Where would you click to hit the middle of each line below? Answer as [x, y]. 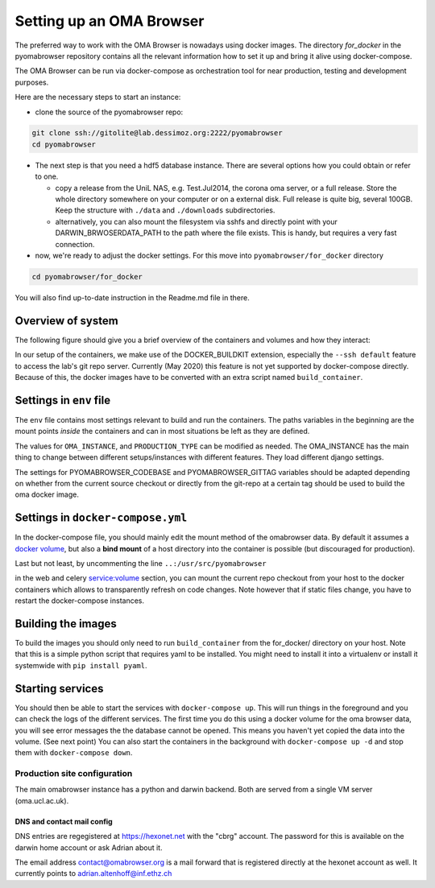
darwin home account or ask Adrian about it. [89, 847]
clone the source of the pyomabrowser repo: [109, 112]
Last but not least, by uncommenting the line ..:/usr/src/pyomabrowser [141, 563]
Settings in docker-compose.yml [101, 518]
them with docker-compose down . [74, 753]
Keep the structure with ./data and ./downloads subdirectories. [165, 210]
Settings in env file [63, 400]
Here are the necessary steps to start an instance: [98, 97]
